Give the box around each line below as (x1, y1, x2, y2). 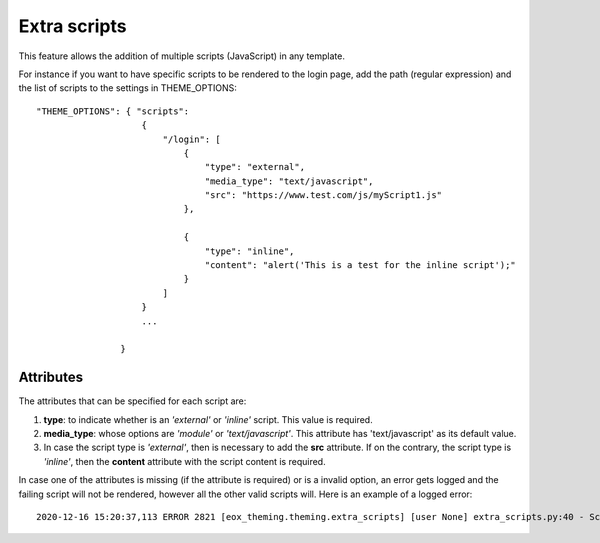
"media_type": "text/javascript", (204, 175, 374, 187)
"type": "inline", (204, 245, 295, 257)
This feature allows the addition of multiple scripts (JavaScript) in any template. (18, 50, 345, 62)
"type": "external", (204, 161, 305, 173)
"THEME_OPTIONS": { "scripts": (36, 105, 190, 117)
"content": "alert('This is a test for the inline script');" (204, 260, 517, 271)
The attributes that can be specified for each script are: (18, 395, 247, 407)
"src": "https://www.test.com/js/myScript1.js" (204, 190, 443, 201)
